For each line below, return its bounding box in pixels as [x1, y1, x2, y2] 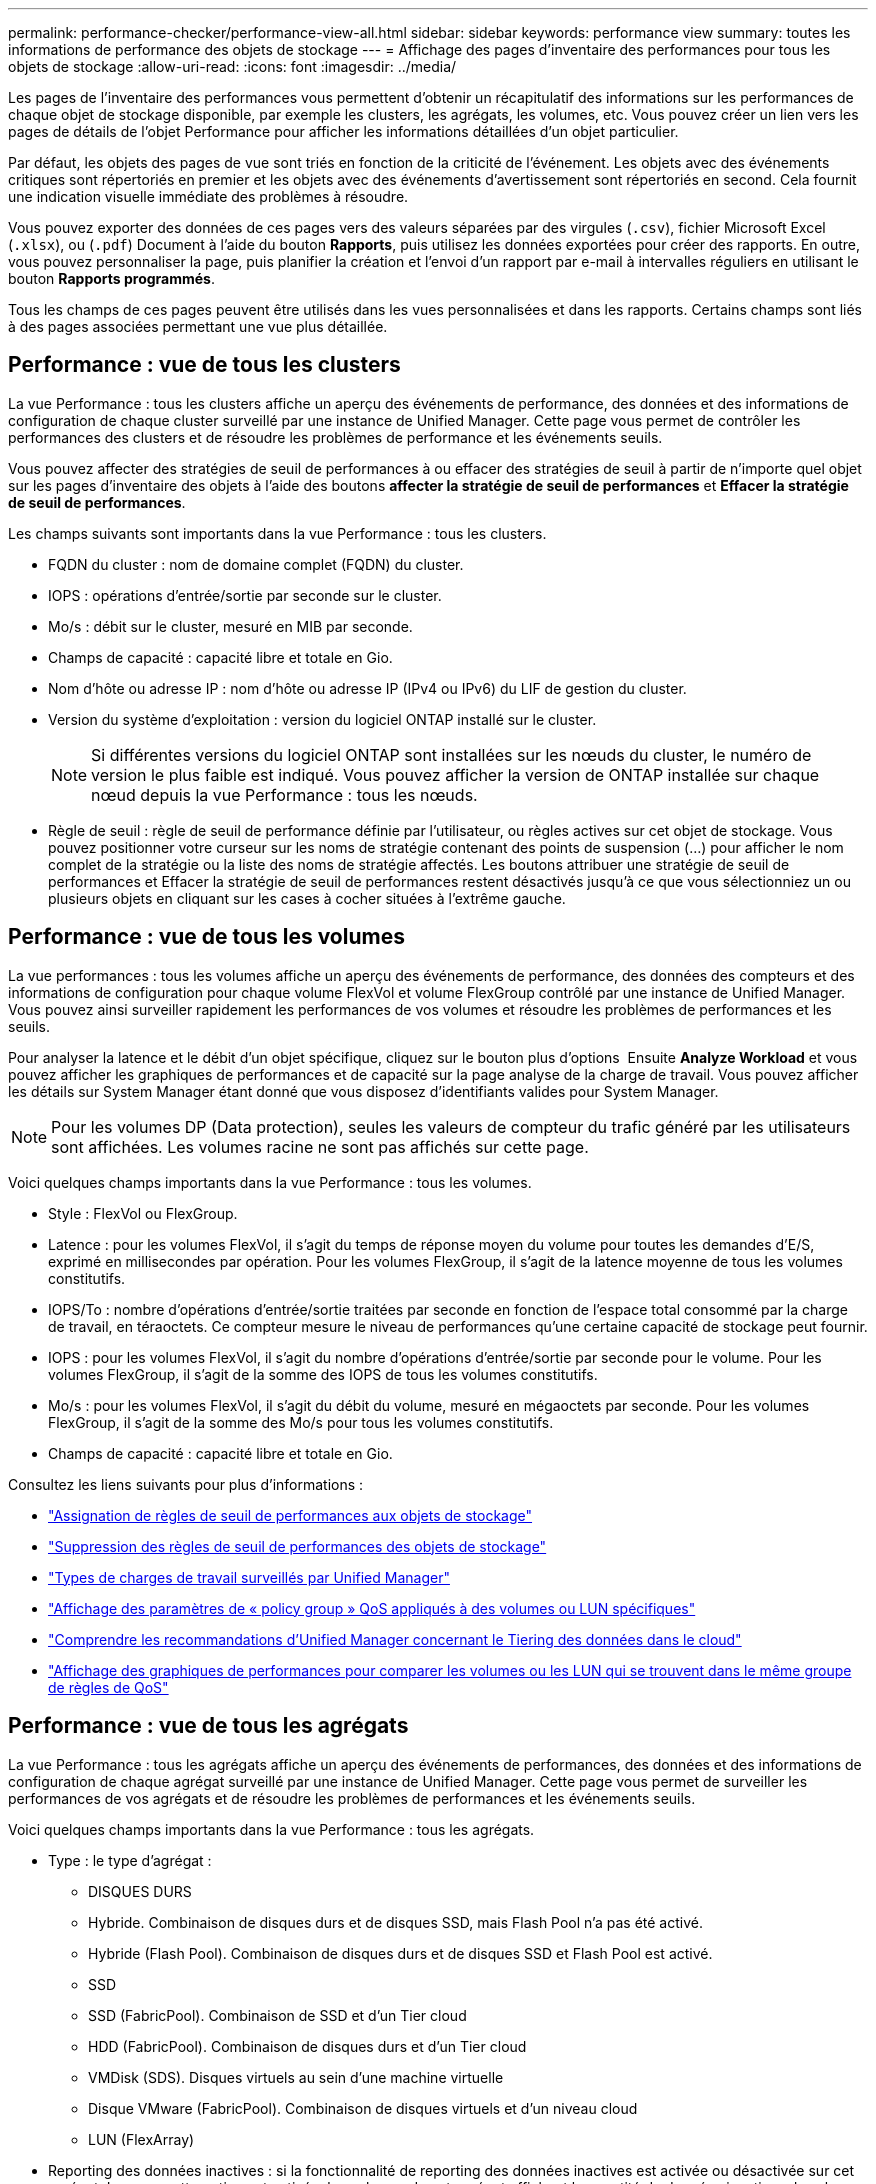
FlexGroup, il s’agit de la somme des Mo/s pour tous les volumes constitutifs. [48, 1413, 554, 1431]
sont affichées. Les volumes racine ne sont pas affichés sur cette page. [51, 1136, 589, 1157]
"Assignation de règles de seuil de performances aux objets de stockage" [48, 1506, 533, 1524]
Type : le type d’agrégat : [48, 1851, 212, 1869]
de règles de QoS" [48, 1678, 169, 1696]
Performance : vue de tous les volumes [8, 924, 405, 950]
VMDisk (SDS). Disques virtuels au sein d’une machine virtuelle [88, 2068, 504, 2086]
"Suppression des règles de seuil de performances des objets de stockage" [48, 1537, 547, 1555]
